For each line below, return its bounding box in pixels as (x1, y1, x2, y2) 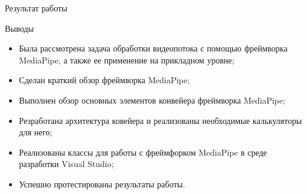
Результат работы (5, 2, 68, 14)
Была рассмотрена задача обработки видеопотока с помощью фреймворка (19, 42, 288, 54)
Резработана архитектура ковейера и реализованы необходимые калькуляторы (19, 114, 302, 126)
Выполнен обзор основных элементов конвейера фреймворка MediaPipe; (19, 93, 285, 106)
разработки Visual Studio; (19, 157, 114, 170)
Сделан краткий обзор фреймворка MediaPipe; (19, 74, 190, 86)
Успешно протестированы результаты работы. (19, 177, 185, 190)
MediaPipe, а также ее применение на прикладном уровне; (19, 53, 234, 66)
